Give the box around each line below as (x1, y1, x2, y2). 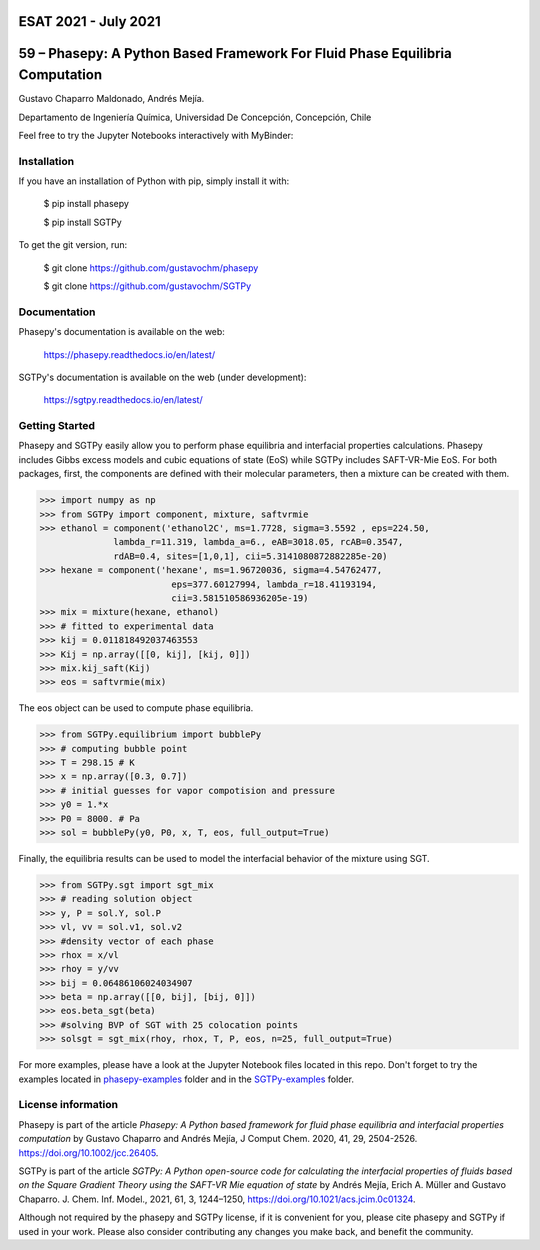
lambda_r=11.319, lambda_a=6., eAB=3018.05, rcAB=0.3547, (113, 536, 404, 548)
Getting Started (18, 419, 95, 433)
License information (18, 1098, 119, 1112)
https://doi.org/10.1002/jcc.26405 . (18, 1146, 159, 1159)
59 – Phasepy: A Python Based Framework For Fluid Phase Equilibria (18, 45, 452, 62)
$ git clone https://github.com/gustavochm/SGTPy (43, 280, 252, 292)
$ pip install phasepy (43, 198, 130, 210)
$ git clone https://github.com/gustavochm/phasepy (43, 261, 259, 274)
